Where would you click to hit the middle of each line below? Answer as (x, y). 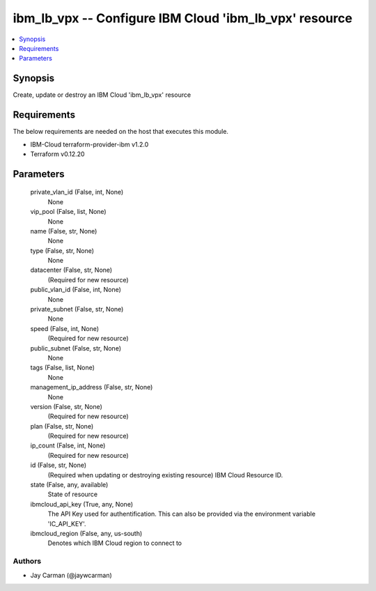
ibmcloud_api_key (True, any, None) (82, 504)
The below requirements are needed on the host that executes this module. (121, 132)
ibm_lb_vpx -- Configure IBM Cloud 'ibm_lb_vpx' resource (183, 18)
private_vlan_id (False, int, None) (77, 192)
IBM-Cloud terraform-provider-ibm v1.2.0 (89, 144)
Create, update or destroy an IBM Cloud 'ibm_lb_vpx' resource (102, 95)
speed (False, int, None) (65, 328)
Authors (27, 561)
